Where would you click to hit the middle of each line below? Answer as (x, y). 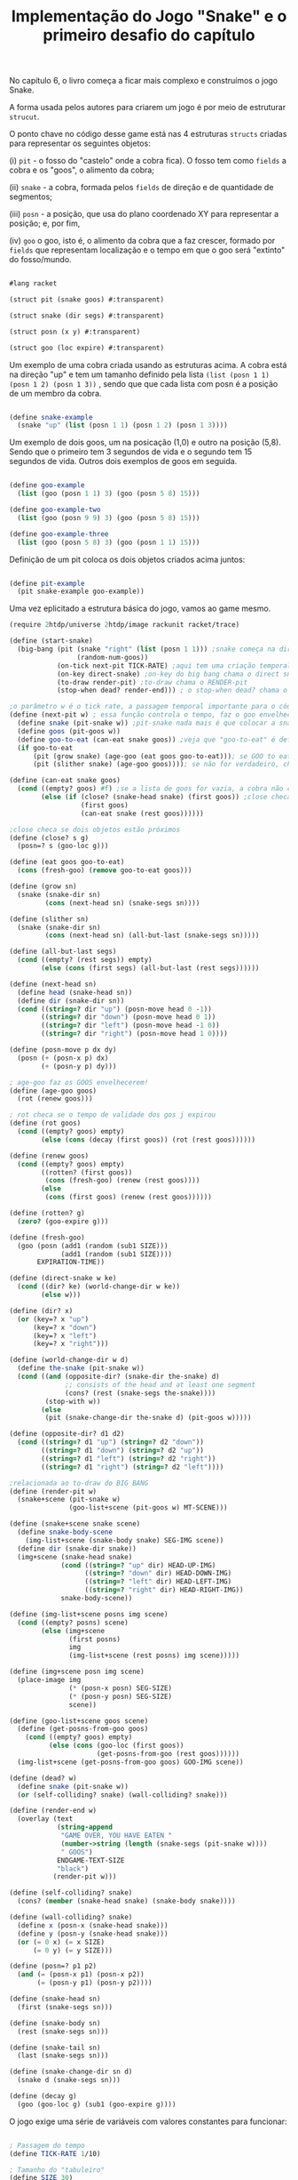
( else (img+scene (73, 1631)
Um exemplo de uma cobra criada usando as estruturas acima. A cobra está (148, 365)
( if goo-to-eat (45, 748)
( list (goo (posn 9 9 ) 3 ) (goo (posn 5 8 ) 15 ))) (109, 517)
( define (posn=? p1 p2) (53, 1967)
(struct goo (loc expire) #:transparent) (87, 348)
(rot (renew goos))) (55, 1099)
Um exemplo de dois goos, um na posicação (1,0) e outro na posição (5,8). (145, 443)
